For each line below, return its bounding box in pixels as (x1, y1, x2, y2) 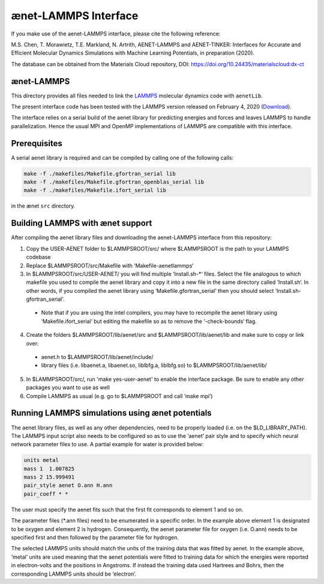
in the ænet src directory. (11, 202, 76, 210)
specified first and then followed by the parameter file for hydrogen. (11, 534, 179, 541)
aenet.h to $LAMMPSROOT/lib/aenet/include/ (41, 354, 154, 361)
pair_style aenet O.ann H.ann (23, 482, 113, 489)
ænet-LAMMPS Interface (11, 9, 139, 22)
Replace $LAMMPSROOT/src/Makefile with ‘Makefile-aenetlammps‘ (26, 262, 194, 269)
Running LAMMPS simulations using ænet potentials (11, 408, 212, 418)
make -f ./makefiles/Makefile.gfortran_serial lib (23, 170, 176, 177)
